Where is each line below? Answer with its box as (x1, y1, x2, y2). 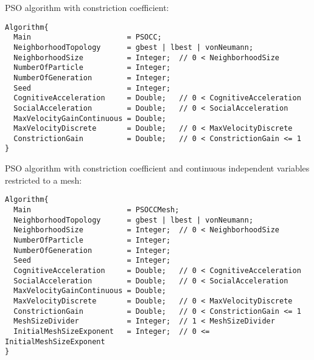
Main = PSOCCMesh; (13, 205, 180, 214)
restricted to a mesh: (5, 173, 82, 186)
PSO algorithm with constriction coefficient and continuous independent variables (5, 162, 310, 175)
